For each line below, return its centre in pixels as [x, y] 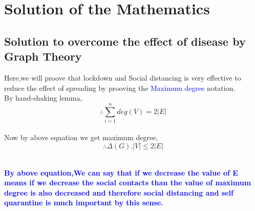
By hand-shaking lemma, [43, 98]
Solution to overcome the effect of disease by [125, 41]
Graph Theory [43, 56]
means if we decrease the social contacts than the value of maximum [128, 183]
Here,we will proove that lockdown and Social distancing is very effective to [123, 77]
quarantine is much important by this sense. [84, 203]
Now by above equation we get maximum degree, [81, 137]
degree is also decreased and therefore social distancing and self [119, 192]
